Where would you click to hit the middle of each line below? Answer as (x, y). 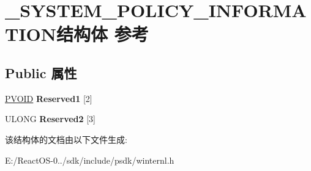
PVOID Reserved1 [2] (49, 98)
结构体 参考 (103, 34)
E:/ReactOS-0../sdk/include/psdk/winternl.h (90, 160)
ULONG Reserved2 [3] (51, 119)
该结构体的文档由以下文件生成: (66, 139)
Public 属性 (41, 72)
